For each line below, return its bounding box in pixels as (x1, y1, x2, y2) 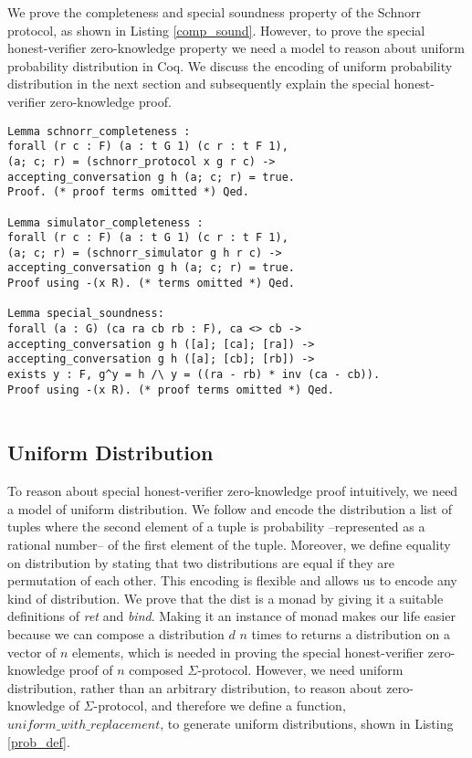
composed (129, 660, 184, 679)
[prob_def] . (7, 732, 70, 751)
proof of (68, 660, 113, 679)
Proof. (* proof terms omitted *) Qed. (7, 185, 249, 199)
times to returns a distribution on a (251, 624, 450, 643)
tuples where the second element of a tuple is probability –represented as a (7, 517, 425, 536)
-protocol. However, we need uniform (197, 660, 404, 679)
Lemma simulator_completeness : (7, 216, 204, 229)
